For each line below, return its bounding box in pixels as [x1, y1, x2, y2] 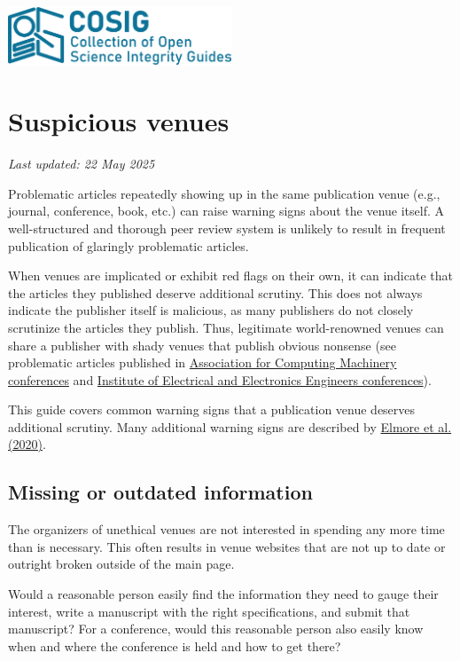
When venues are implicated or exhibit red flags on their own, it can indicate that [8, 266, 453, 285]
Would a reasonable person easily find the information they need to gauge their [8, 585, 439, 603]
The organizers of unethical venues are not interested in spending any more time [8, 520, 445, 539]
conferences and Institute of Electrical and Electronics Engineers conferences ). [8, 370, 432, 389]
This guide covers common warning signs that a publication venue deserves [8, 400, 416, 419]
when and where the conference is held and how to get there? [8, 636, 341, 655]
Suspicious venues [8, 103, 230, 139]
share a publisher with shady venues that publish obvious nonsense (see [8, 335, 396, 354]
